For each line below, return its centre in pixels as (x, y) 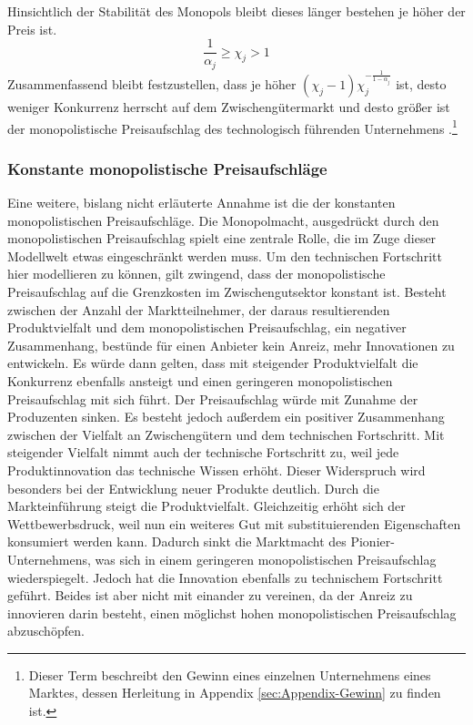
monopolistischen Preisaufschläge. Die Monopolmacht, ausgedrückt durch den (223, 220)
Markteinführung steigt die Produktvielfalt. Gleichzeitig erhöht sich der (206, 506)
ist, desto (421, 83)
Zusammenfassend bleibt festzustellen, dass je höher (152, 83)
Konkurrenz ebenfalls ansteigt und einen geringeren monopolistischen (200, 380)
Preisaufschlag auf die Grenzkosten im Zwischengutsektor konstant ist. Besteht (227, 291)
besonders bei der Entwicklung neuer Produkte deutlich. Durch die (193, 488)
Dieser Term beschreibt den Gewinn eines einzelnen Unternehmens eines (230, 674)
